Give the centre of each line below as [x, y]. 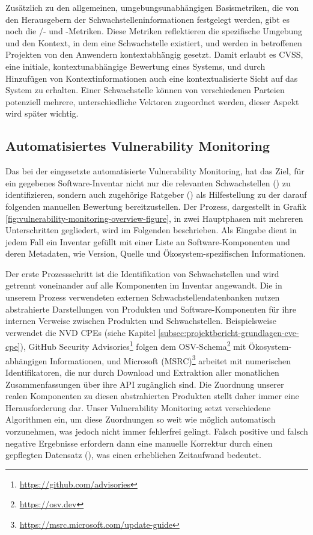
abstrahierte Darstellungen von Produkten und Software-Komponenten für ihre [151, 309]
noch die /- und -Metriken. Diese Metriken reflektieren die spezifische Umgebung [154, 31]
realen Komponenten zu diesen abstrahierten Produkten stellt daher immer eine [152, 396]
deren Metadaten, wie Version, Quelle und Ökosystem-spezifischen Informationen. [156, 253]
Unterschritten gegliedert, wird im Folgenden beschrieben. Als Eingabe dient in [151, 230]
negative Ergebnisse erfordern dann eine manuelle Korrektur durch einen [139, 443]
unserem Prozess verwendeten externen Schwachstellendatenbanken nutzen [143, 297]
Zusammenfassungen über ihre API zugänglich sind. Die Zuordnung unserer [145, 384]
